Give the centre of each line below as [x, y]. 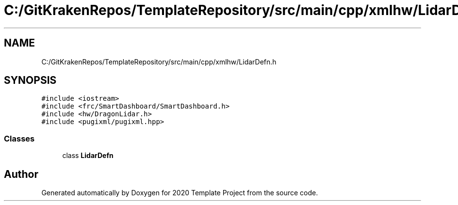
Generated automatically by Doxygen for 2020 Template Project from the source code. [180, 193]
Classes [19, 138]
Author [21, 174]
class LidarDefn [88, 156]
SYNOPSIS [30, 80]
